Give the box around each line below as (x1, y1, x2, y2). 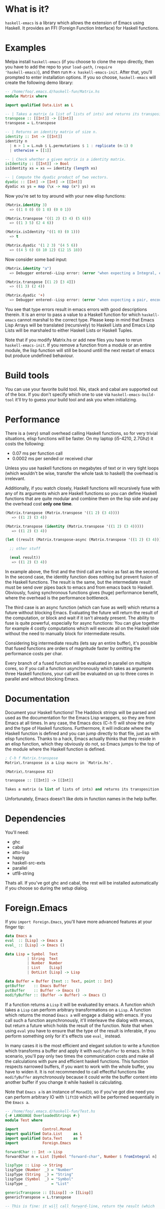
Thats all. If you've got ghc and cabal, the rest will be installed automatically (5, 880, 159, 886)
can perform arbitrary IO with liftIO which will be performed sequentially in (5, 1094, 159, 1100)
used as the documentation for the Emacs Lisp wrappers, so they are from (5, 714, 156, 720)
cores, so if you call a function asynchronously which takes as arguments (5, 665, 154, 671)
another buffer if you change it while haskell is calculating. (5, 1079, 123, 1085)
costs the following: (5, 440, 45, 447)
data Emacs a (5, 933, 32, 939)
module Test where (5, 1118, 43, 1123)
